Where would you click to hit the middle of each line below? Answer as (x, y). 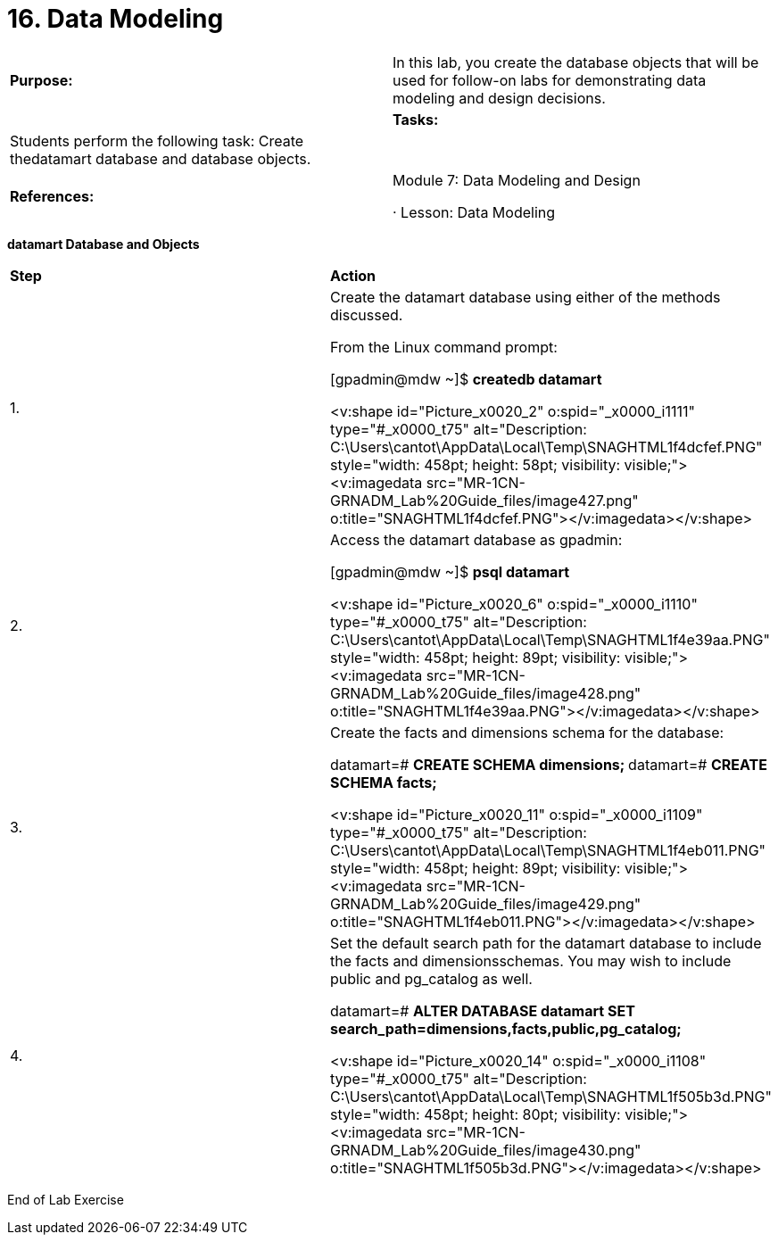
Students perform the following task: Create (157, 141)
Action (353, 275)
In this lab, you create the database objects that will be (576, 62)
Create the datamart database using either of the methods (526, 297)
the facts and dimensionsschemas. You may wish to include (531, 960)
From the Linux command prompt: (444, 347)
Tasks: (416, 119)
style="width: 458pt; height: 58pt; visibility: (476, 464)
